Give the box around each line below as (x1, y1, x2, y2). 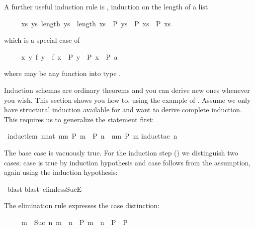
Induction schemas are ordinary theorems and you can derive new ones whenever (4, 84, 250, 95)
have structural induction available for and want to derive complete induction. (4, 104, 242, 115)
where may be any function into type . (4, 68, 121, 78)
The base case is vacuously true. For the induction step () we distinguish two (4, 147, 238, 157)
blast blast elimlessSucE (7, 183, 82, 194)
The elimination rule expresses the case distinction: (4, 200, 160, 211)
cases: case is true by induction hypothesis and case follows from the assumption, (4, 157, 251, 167)
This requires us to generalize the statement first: (4, 114, 154, 124)
